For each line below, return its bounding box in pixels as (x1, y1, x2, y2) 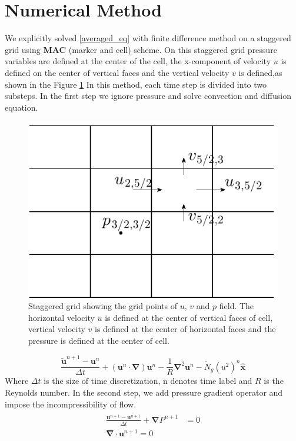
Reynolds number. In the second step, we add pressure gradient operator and (5, 386, 283, 399)
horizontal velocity (28, 311, 95, 323)
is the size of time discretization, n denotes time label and (44, 374, 252, 387)
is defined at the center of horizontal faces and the (94, 323, 276, 335)
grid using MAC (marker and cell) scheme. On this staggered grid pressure (5, 43, 277, 55)
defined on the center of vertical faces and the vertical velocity (5, 66, 230, 78)
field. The (219, 300, 254, 312)
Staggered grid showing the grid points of (28, 300, 178, 312)
